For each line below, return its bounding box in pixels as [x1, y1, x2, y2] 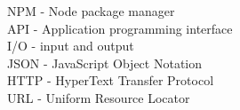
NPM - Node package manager [7, 2, 175, 20]
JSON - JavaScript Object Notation [7, 53, 203, 72]
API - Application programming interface [7, 19, 233, 37]
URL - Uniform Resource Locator [7, 88, 190, 106]
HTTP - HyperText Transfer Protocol [7, 71, 214, 90]
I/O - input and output [7, 36, 134, 55]
